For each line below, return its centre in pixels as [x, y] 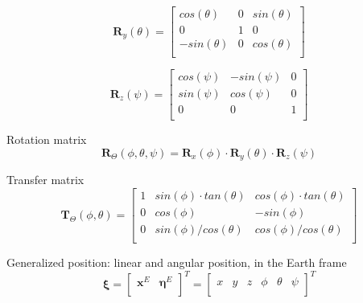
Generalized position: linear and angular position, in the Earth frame [177, 262]
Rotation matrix [47, 139]
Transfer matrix [45, 180]
